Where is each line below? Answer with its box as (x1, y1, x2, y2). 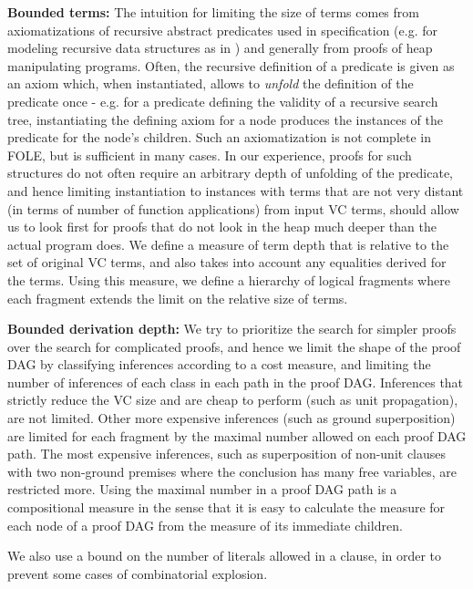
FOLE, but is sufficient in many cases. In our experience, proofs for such (7, 145, 412, 164)
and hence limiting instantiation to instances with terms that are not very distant (7, 181, 464, 200)
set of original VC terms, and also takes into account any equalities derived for (7, 253, 447, 272)
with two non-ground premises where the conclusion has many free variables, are (7, 461, 457, 480)
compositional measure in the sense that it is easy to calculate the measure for (7, 498, 446, 517)
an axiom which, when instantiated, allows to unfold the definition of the (7, 74, 414, 93)
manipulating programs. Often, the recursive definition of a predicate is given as (7, 56, 455, 75)
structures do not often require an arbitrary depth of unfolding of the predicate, (7, 163, 453, 182)
